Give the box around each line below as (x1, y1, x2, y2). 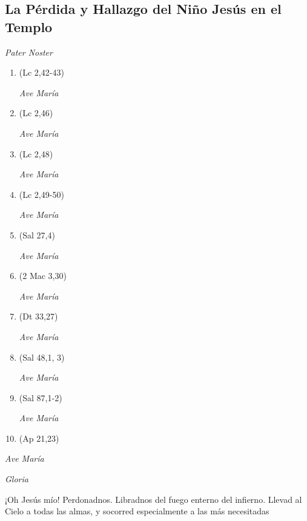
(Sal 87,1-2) (19, 391, 62, 404)
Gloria (5, 473, 28, 485)
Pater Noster (5, 45, 53, 58)
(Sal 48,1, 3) (19, 350, 65, 363)
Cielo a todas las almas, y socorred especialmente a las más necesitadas (5, 505, 269, 517)
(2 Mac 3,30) (19, 269, 67, 282)
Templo (5, 17, 53, 36)
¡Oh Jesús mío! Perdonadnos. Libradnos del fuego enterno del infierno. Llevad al (5, 493, 302, 505)
